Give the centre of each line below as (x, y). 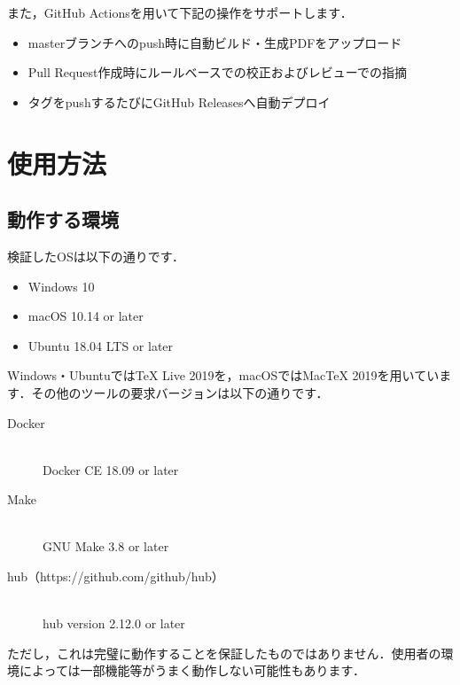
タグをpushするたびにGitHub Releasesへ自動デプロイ (179, 101)
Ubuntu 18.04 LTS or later (101, 345)
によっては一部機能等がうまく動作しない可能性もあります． (192, 670)
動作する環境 (63, 219)
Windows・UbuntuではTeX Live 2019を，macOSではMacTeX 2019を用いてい (223, 375)
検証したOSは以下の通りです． (96, 256)
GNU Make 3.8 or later (106, 546)
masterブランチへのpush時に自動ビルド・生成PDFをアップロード (215, 42)
